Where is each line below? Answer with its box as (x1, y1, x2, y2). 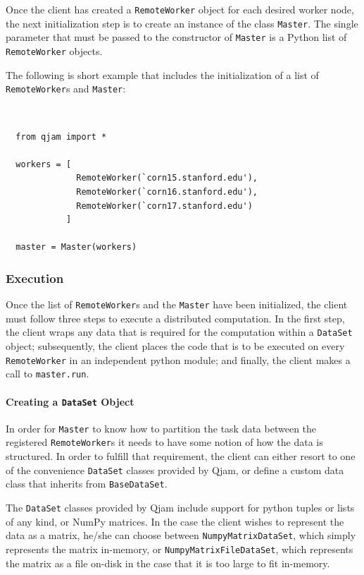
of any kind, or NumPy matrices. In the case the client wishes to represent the (6, 514, 344, 528)
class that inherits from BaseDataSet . (6, 476, 168, 491)
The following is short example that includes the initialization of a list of (6, 67, 319, 82)
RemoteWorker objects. (6, 43, 103, 58)
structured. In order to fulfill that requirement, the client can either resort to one (6, 449, 356, 464)
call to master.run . (6, 366, 89, 381)
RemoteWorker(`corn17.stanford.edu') (76, 200, 253, 211)
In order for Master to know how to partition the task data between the (6, 420, 317, 435)
